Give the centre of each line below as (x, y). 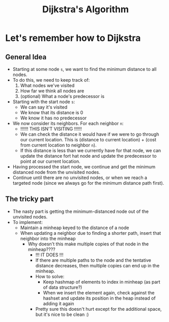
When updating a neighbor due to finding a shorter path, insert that (91, 233)
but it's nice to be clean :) (62, 314)
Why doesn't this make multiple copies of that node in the (88, 244)
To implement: (28, 222)
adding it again (59, 303)
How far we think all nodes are (52, 91)
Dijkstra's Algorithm (86, 9)
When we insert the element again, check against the (99, 292)
